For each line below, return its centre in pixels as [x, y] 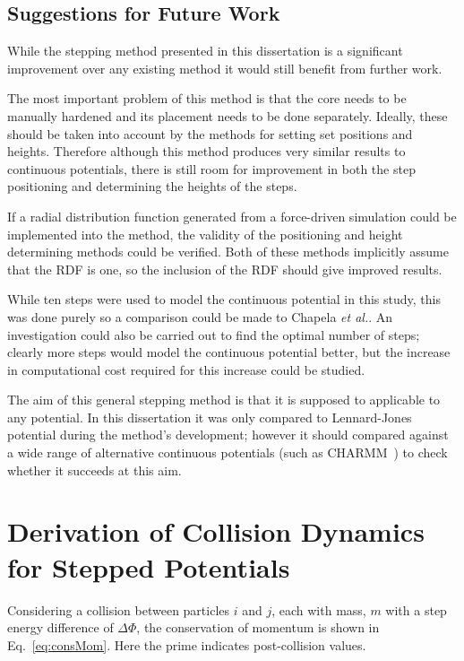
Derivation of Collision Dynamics [216, 531]
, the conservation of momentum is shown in [258, 627]
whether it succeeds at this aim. [95, 470]
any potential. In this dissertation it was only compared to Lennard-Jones [210, 417]
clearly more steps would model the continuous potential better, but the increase [229, 352]
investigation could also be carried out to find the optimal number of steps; [214, 334]
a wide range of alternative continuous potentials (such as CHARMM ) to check [228, 452]
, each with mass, [319, 609]
